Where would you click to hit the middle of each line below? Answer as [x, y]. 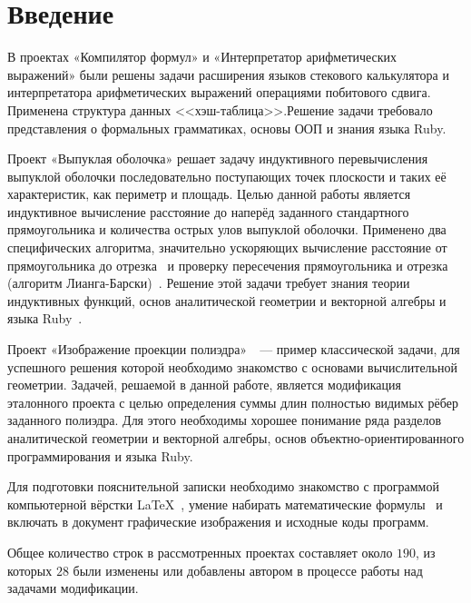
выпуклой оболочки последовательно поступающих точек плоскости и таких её [227, 176]
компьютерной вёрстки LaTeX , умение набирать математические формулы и [225, 504]
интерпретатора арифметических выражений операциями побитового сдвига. [219, 92]
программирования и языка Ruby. [100, 455]
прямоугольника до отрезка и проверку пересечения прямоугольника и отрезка [228, 265]
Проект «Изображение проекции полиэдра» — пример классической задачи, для [234, 349]
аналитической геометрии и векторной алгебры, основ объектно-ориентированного [236, 438]
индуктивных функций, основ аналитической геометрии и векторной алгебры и [227, 300]
